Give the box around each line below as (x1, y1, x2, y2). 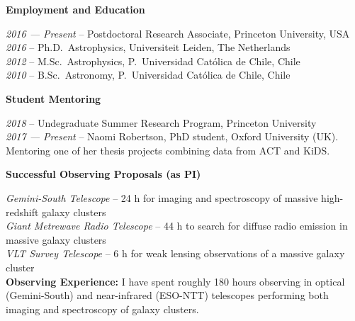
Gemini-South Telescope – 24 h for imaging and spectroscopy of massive (6, 190, 318, 205)
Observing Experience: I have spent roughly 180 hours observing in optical (6, 274, 345, 288)
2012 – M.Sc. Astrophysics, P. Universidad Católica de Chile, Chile (6, 53, 300, 68)
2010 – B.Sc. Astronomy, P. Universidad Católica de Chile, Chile (6, 67, 291, 82)
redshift (6, 204, 39, 219)
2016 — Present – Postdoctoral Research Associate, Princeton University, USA (6, 26, 350, 40)
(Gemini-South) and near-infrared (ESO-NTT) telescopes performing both (6, 288, 329, 303)
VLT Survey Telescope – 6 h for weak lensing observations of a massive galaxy (6, 246, 345, 261)
